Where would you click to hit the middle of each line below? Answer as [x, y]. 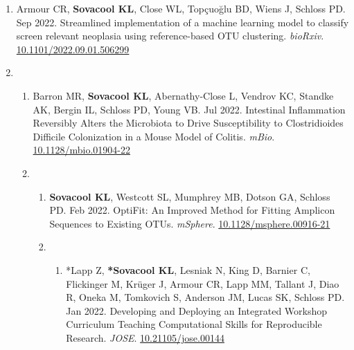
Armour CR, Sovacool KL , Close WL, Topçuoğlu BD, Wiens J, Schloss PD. [181, 8]
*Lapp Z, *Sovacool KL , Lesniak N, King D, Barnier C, [188, 269]
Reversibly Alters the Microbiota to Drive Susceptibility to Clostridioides [188, 123]
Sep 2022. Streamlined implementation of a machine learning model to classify [183, 22]
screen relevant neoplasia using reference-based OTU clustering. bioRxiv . [170, 36]
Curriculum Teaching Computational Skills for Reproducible [194, 324]
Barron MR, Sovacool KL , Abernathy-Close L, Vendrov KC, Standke [183, 95]
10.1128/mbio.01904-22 [81, 150]
